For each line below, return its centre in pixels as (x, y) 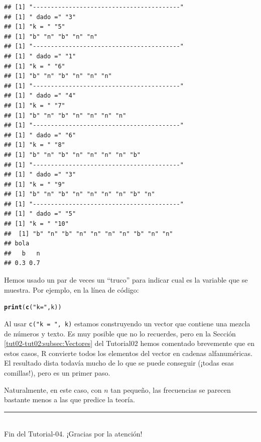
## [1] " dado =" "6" (40, 135)
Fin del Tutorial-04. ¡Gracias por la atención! (73, 434)
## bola (17, 244)
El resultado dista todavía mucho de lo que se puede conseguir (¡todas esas (119, 363)
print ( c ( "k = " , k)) (33, 307)
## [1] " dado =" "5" (40, 214)
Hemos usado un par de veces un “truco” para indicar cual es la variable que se (126, 280)
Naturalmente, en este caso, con (53, 389)
